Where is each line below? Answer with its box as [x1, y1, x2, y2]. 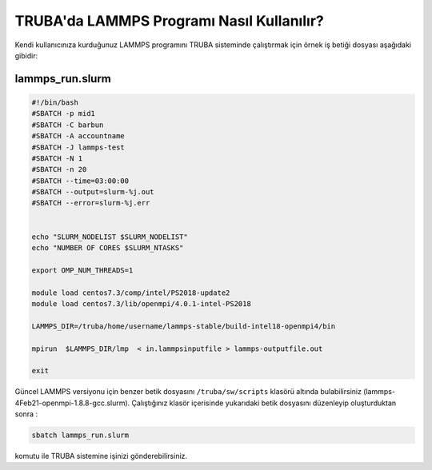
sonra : [14, 409, 38, 419]
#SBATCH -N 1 [31, 153, 83, 163]
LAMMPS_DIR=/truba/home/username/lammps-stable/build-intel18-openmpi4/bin [31, 321, 336, 331]
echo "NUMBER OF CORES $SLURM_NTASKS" [31, 244, 184, 253]
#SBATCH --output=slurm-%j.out [31, 188, 155, 197]
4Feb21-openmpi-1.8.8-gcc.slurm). [14, 398, 130, 408]
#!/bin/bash [31, 98, 79, 107]
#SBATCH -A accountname [31, 132, 126, 141]
